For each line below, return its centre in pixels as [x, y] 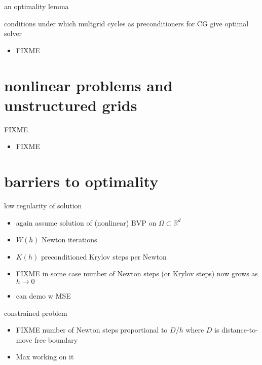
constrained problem [36, 313]
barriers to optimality [81, 181]
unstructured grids [71, 105]
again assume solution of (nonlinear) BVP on [86, 222]
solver [13, 33]
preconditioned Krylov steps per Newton [104, 256]
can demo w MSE [43, 295]
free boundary [56, 339]
